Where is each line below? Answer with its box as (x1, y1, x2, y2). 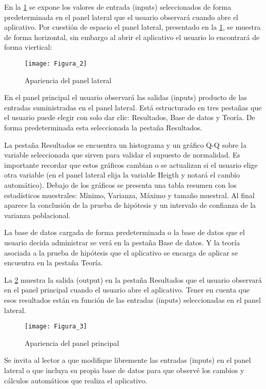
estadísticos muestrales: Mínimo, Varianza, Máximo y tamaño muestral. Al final (4, 189, 255, 200)
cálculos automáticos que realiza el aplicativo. (4, 375, 148, 385)
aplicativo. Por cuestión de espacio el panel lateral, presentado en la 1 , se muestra (4, 22, 261, 32)
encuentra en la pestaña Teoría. (4, 257, 103, 268)
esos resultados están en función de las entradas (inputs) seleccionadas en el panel (4, 294, 261, 305)
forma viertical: (4, 42, 52, 52)
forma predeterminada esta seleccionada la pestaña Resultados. (4, 122, 202, 132)
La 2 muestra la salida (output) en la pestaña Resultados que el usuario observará (4, 274, 262, 285)
